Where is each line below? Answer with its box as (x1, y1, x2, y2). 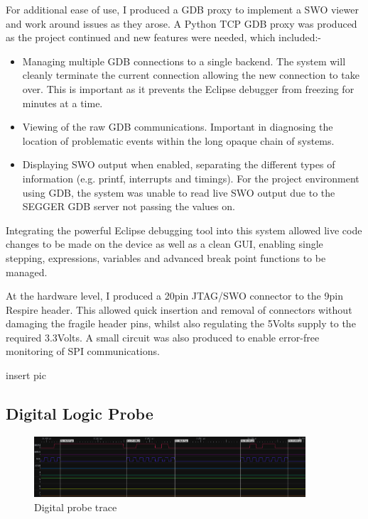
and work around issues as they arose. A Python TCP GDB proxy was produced (6, 16, 357, 31)
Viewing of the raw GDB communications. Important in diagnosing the (22, 119, 333, 134)
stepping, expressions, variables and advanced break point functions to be (6, 250, 326, 265)
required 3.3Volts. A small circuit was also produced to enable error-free (6, 329, 320, 344)
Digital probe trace (34, 499, 117, 514)
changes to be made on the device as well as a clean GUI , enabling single (6, 236, 323, 251)
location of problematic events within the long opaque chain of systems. (22, 133, 335, 148)
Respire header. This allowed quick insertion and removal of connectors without (6, 302, 352, 317)
